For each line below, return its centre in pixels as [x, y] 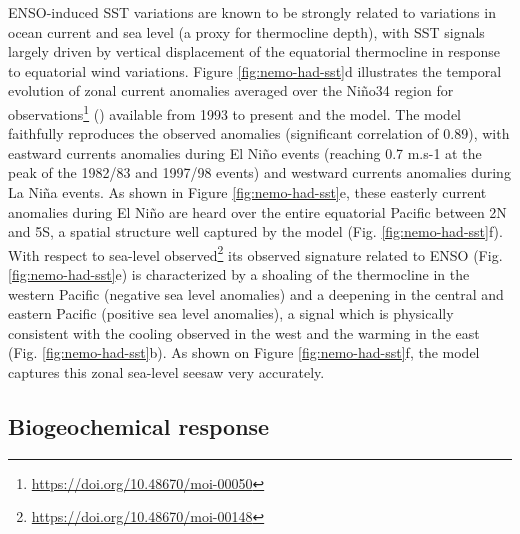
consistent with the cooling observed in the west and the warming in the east [244, 332]
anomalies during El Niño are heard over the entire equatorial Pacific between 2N [257, 211]
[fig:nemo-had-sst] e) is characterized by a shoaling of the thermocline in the [239, 274]
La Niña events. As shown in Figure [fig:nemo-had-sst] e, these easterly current [247, 192]
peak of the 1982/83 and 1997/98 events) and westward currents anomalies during [259, 172]
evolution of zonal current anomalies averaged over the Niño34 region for [231, 90]
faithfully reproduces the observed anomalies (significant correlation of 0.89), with [259, 133]
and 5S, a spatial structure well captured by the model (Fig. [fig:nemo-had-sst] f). [255, 231]
